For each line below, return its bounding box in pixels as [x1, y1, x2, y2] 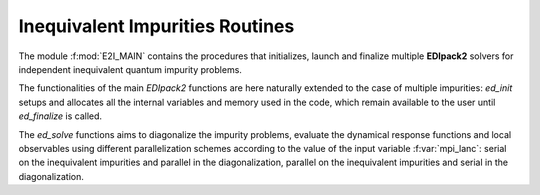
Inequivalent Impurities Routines [18, 15, 295, 37]
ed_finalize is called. [18, 110, 103, 122]
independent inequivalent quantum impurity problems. [18, 63, 242, 75]
